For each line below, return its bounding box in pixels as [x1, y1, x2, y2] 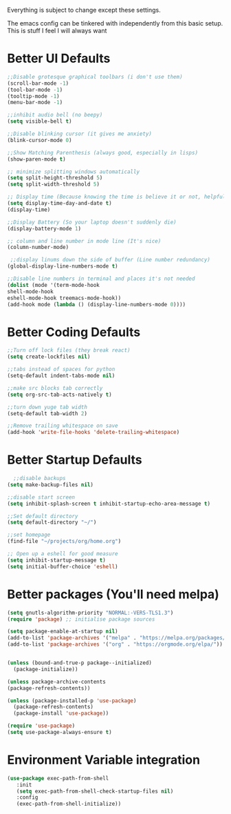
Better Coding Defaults [7, 324, 141, 340]
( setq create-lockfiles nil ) [7, 353, 91, 361]
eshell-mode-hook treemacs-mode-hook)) [7, 295, 122, 301]
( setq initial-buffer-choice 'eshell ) [7, 563, 118, 570]
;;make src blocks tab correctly [7, 384, 103, 392]
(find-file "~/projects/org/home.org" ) [7, 538, 122, 545]
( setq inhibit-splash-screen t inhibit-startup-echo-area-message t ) [7, 500, 211, 507]
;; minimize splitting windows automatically [7, 168, 140, 175]
